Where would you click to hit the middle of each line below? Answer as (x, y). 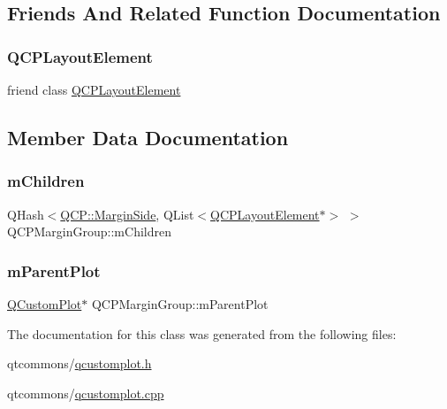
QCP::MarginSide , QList (127, 214)
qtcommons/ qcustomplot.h (80, 363)
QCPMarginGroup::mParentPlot (180, 304)
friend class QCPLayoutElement (94, 89)
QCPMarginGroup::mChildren (89, 232)
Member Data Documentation (148, 137)
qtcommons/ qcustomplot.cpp (86, 393)
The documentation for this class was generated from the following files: (202, 333)
